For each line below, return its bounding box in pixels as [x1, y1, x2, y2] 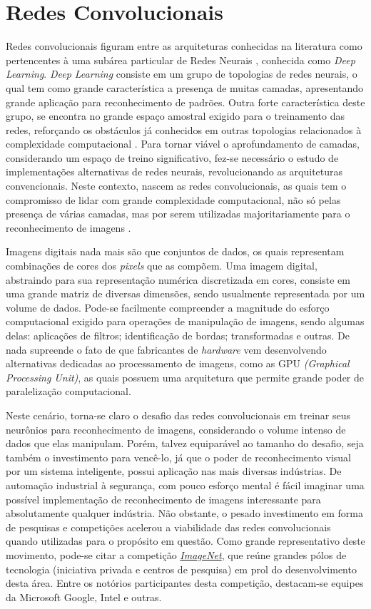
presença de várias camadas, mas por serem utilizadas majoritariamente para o [6, 206, 350, 221]
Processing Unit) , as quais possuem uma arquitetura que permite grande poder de [6, 369, 364, 384]
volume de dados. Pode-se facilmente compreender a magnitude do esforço [6, 300, 330, 314]
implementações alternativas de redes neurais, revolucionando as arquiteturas [6, 164, 343, 179]
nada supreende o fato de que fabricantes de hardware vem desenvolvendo [6, 342, 327, 357]
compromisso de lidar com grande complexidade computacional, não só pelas [6, 192, 341, 207]
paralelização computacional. [6, 384, 131, 399]
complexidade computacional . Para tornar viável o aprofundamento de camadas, [6, 136, 360, 151]
